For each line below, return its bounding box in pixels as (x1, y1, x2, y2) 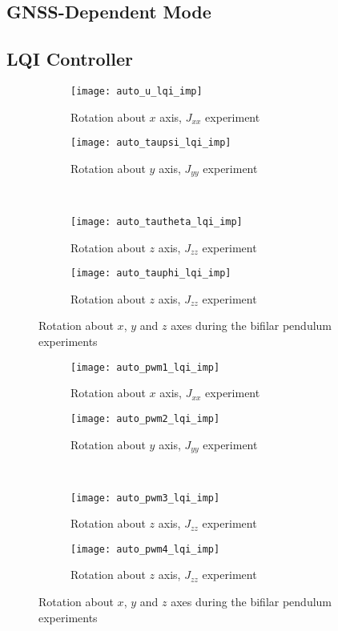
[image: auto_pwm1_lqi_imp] (70, 361, 220, 373)
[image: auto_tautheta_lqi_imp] (70, 215, 243, 227)
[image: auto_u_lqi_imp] (70, 85, 203, 97)
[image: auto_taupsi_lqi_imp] (70, 137, 231, 149)
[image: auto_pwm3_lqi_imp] (70, 492, 220, 504)
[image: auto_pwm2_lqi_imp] (70, 412, 220, 424)
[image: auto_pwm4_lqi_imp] (70, 543, 220, 555)
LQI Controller (6, 46, 133, 71)
